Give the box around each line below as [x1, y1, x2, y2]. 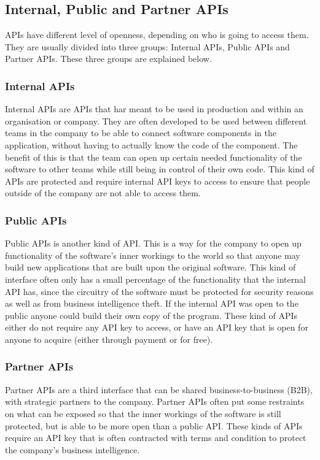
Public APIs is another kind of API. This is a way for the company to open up [5, 237, 302, 250]
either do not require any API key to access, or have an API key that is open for [5, 321, 308, 334]
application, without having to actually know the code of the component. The [5, 138, 298, 151]
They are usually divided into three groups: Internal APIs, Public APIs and [5, 40, 290, 53]
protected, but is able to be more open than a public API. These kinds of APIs [5, 419, 303, 432]
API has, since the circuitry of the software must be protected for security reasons [5, 285, 314, 297]
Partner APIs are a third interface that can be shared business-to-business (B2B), [5, 383, 313, 396]
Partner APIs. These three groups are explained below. [5, 52, 212, 65]
